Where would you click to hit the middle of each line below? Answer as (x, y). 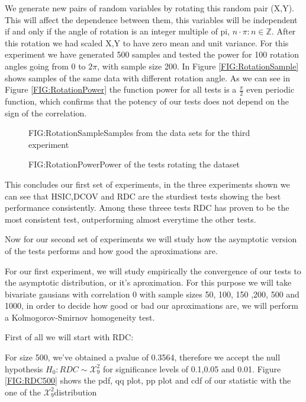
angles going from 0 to (45, 66)
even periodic (270, 89)
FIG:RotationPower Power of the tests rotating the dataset (134, 164)
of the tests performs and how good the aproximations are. (111, 250)
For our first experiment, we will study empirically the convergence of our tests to (153, 270)
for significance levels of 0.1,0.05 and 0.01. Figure (192, 368)
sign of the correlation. (46, 113)
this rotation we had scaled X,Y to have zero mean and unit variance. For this (147, 42)
